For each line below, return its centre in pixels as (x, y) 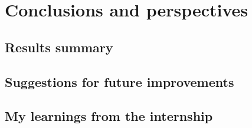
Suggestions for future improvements (120, 81)
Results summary (59, 47)
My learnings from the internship (109, 116)
